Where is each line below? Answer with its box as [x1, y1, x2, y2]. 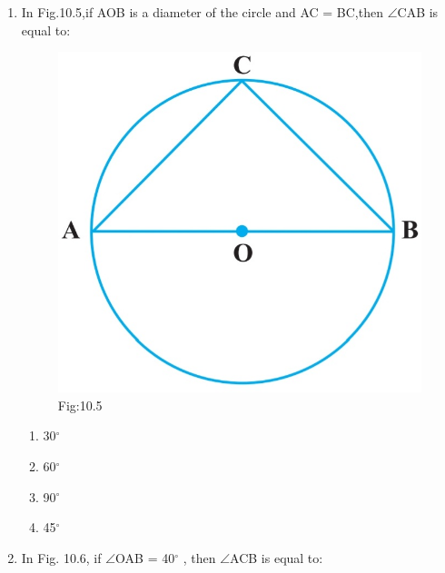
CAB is [397, 3, 439, 21]
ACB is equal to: [230, 548, 323, 567]
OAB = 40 [115, 548, 175, 567]
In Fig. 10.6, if [21, 548, 102, 567]
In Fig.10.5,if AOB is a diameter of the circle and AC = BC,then [21, 3, 383, 21]
